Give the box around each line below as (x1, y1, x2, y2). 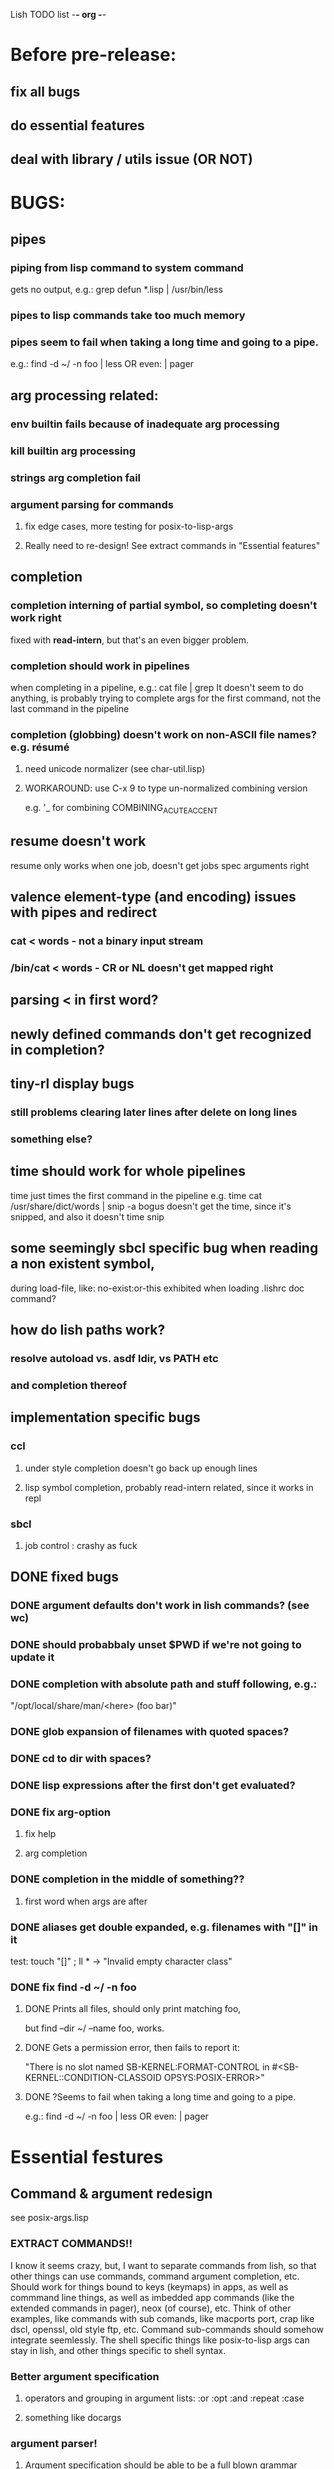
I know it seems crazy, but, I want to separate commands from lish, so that (10, 2259, 317, 2271)
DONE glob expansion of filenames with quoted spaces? (10, 1725, 290, 1739)
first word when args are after (24, 1895, 148, 1907)
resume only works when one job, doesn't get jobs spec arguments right (10, 859, 310, 871)
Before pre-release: (10, 44, 177, 66)
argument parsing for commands (10, 497, 175, 511)
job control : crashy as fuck (24, 1539, 138, 1551)
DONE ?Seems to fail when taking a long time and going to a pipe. (24, 2091, 297, 2103)
